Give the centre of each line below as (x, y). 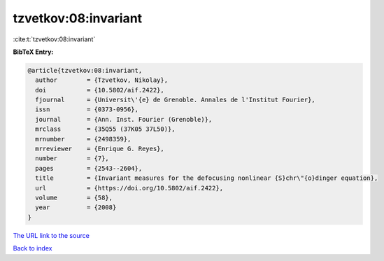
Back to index (33, 248)
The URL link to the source (51, 235)
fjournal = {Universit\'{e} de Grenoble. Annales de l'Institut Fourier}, (176, 100)
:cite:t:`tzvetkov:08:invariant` (54, 39)
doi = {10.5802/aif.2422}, (100, 90)
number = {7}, (72, 158)
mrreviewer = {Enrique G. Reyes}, (100, 149)
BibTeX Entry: (33, 52)
